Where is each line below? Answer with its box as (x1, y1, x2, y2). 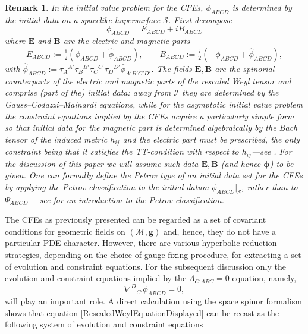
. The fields (151, 62, 192, 74)
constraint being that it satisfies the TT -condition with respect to (5, 145, 239, 157)
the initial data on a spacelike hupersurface (5, 13, 161, 26)
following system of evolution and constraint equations (5, 318, 203, 330)
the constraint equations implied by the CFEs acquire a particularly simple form (5, 109, 294, 122)
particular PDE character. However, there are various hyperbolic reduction (5, 237, 277, 249)
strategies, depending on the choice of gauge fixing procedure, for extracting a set (5, 248, 301, 261)
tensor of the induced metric (5, 133, 108, 145)
